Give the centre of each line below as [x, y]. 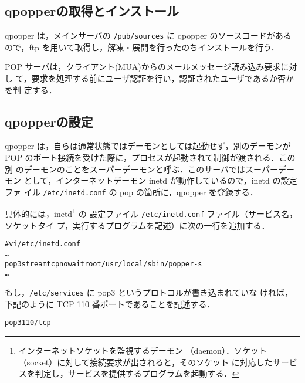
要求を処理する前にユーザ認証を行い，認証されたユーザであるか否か [162, 78]
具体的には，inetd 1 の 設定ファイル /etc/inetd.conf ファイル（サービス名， [151, 213]
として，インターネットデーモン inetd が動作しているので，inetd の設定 [160, 180]
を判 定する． [31, 89]
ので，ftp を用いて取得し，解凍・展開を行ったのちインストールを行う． [142, 47]
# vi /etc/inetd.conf [43, 244]
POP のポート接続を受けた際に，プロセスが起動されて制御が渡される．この [150, 157]
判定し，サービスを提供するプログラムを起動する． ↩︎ [137, 373]
